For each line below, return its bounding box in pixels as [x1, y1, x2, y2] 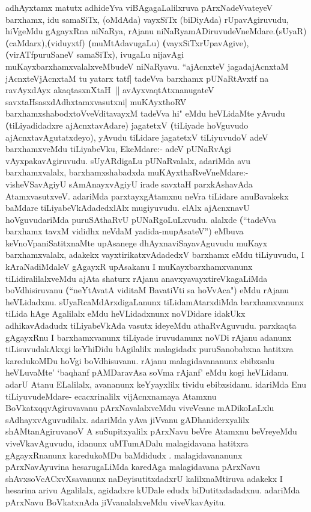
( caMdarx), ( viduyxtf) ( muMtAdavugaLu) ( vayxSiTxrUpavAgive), [5, 36, 249, 49]
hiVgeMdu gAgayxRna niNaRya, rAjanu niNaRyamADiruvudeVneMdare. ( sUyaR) [5, 25, 307, 37]
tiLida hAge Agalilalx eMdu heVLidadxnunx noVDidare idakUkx [5, 307, 246, 320]
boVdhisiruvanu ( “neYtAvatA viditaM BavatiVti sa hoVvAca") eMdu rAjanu [5, 284, 289, 296]
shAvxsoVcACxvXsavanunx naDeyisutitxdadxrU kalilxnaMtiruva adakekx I [5, 472, 283, 484]
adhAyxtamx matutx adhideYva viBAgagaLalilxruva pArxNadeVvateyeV [5, 1, 273, 13]
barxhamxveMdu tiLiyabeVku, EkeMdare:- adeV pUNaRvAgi [5, 142, 231, 155]
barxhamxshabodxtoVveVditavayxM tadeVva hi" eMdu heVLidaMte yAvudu [5, 107, 285, 120]
